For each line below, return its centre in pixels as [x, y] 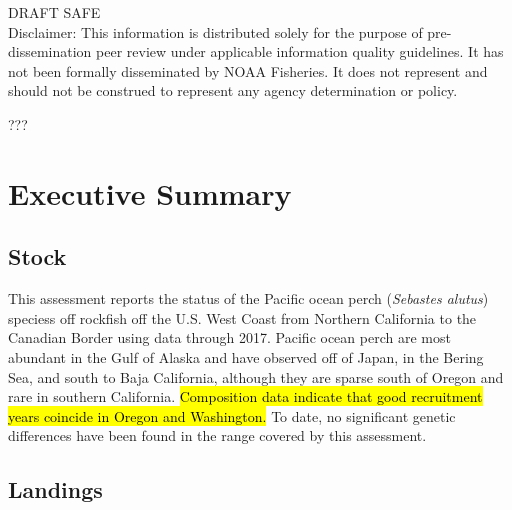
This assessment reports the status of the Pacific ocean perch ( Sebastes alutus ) [248, 298]
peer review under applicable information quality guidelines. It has [300, 51]
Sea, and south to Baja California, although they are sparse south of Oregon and [256, 376]
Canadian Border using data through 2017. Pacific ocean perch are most [229, 337]
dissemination [50, 51]
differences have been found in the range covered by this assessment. [217, 435]
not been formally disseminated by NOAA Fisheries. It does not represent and [248, 70]
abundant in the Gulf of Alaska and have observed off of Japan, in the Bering [246, 356]
